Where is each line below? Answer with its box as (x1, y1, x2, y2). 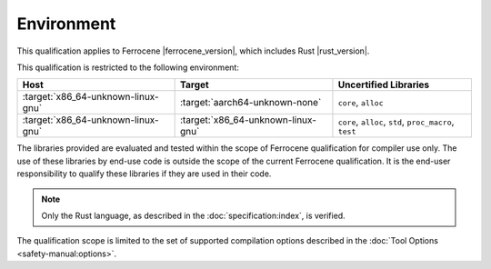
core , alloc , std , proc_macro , (337, 115, 455, 127)
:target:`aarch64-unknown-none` (179, 96, 322, 109)
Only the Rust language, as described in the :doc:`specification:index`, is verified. (41, 210, 346, 221)
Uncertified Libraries (337, 78, 430, 91)
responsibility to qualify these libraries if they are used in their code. (16, 168, 272, 179)
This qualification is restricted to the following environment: (16, 62, 240, 73)
